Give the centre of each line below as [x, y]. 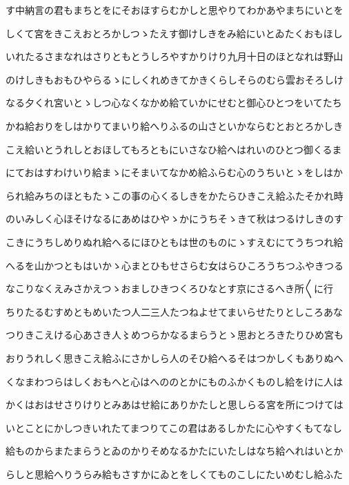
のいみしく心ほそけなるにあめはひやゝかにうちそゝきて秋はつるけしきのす [174, 219]
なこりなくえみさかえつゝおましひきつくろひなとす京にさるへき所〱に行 [169, 288]
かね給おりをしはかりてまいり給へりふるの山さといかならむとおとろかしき [174, 125]
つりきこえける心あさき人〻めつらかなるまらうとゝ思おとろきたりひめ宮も [174, 335]
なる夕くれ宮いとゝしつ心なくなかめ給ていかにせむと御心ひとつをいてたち [174, 103]
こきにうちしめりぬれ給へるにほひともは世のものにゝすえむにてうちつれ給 [174, 241]
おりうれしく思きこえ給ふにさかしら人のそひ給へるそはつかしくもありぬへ [174, 358]
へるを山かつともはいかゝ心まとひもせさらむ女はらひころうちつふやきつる [174, 265]
